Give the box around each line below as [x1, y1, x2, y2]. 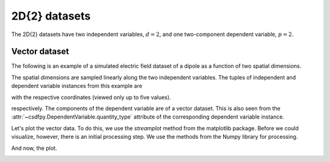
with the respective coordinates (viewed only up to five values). [11, 94, 171, 101]
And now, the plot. [11, 144, 57, 152]
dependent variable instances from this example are [11, 83, 143, 90]
